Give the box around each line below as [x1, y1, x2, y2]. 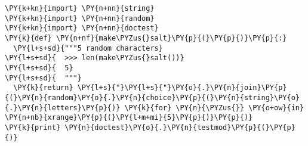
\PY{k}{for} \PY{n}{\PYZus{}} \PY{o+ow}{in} [124, 103, 304, 112]
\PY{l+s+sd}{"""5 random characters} [13, 44, 163, 52]
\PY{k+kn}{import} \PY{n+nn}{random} [5, 14, 155, 23]
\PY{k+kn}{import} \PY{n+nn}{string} [5, 4, 155, 13]
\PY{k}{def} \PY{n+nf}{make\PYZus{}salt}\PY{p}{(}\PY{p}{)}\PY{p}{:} [5, 33, 287, 42]
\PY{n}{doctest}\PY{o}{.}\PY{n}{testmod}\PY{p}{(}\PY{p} [64, 123, 295, 132]
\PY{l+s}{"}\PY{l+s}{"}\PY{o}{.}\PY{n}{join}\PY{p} [77, 83, 287, 92]
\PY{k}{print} [5, 123, 61, 132]
